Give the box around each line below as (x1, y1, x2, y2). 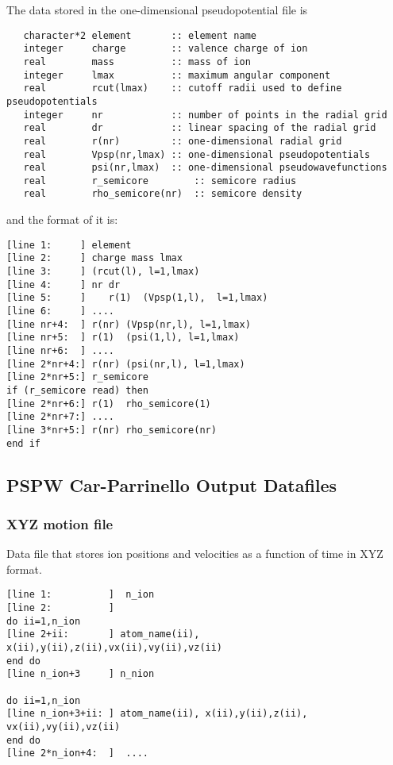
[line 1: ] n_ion (6, 589, 155, 601)
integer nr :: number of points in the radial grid (23, 109, 387, 121)
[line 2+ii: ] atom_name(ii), (6, 629, 200, 640)
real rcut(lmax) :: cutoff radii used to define (23, 83, 342, 94)
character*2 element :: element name (23, 29, 256, 41)
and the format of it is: (6, 211, 118, 228)
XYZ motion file (6, 513, 114, 533)
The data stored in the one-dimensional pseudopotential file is (6, 2, 308, 17)
